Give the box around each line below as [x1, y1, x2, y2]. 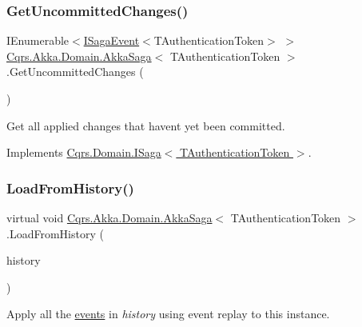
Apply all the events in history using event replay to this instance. [6, 305, 330, 322]
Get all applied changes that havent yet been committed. [6, 117, 285, 134]
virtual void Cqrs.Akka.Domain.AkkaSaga [6, 209, 213, 225]
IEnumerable [6, 32, 70, 49]
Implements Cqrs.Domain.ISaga [6, 144, 161, 161]
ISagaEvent [83, 32, 140, 49]
